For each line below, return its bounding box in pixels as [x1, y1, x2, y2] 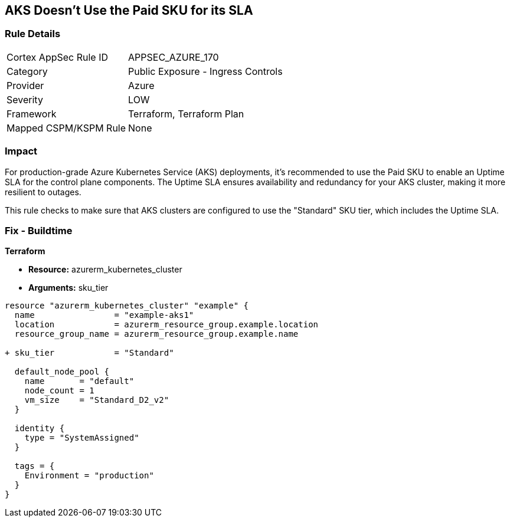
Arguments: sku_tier [28, 283, 109, 293]
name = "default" [24, 376, 135, 386]
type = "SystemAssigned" [24, 433, 139, 443]
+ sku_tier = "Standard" [5, 348, 174, 358]
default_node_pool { [14, 367, 110, 377]
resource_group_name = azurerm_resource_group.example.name [14, 329, 299, 339]
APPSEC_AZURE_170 [128, 51, 219, 63]
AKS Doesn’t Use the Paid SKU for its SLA [5, 3, 253, 18]
